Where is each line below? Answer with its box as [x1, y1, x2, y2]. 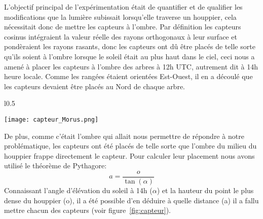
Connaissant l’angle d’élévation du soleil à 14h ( [4, 185, 153, 196]
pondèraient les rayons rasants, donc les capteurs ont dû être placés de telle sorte [4, 41, 255, 52]
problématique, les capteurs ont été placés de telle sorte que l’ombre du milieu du [4, 140, 257, 151]
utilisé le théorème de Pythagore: [4, 160, 107, 171]
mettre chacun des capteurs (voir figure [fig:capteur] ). [4, 205, 171, 215]
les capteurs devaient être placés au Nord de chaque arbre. [4, 81, 185, 91]
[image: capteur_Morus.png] [4, 116, 99, 123]
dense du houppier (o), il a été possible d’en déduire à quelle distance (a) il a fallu [4, 195, 259, 205]
